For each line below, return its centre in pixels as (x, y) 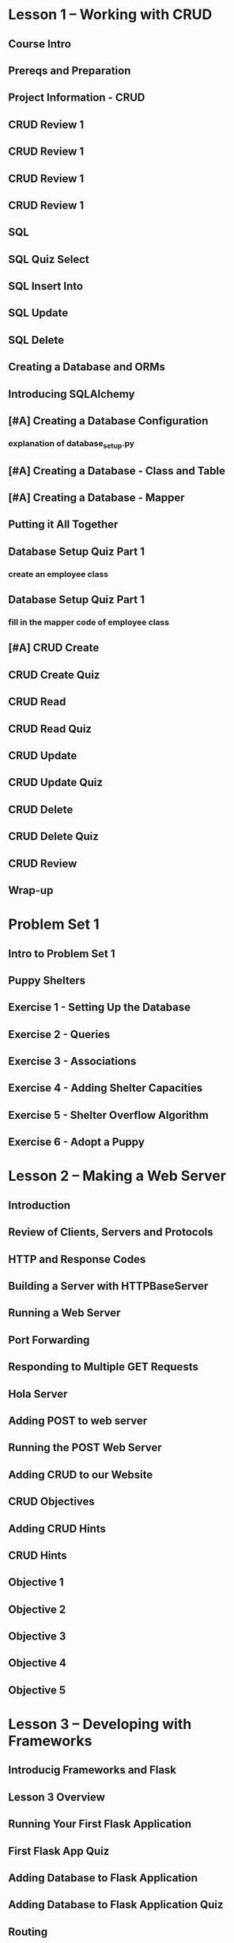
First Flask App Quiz (59, 1851)
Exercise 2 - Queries (59, 1034)
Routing (28, 1932)
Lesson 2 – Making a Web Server (117, 1176)
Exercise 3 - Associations (72, 1061)
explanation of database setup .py (72, 444)
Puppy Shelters (47, 980)
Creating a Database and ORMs (87, 367)
